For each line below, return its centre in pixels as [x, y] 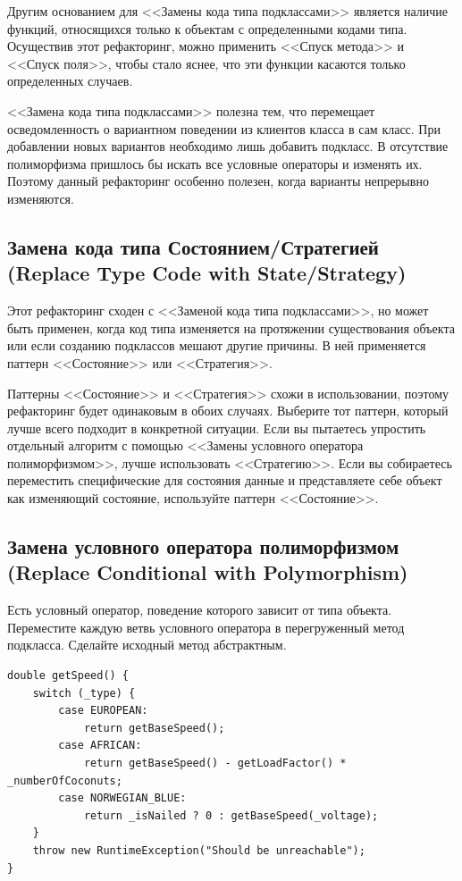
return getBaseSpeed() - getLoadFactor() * [215, 763]
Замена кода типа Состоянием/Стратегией [193, 246]
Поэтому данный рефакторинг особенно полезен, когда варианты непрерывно [218, 181]
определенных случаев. [70, 81]
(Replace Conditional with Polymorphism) [208, 572]
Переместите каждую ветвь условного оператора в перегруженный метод [206, 627]
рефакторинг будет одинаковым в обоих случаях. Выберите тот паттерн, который [228, 411]
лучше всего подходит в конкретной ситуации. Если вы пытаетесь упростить [217, 428]
